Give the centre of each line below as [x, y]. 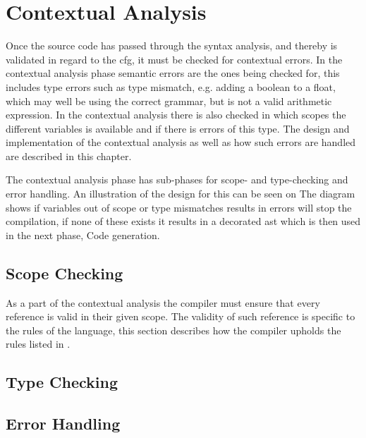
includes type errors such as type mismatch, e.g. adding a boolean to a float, [171, 86]
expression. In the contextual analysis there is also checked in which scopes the [176, 115]
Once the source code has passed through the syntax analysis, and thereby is [172, 45]
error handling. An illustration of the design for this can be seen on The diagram [181, 194]
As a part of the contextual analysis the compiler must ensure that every [163, 302]
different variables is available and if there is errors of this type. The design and [178, 128]
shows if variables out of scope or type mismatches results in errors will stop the [179, 207]
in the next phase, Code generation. [83, 235]
